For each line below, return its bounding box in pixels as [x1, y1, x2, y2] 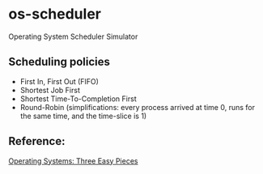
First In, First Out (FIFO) [19, 76, 100, 86]
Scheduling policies [8, 55, 111, 69]
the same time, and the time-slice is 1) [19, 111, 147, 121]
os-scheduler [8, 5, 101, 23]
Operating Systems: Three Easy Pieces [8, 155, 138, 166]
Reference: [8, 134, 66, 148]
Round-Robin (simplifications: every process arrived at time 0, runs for [19, 102, 255, 112]
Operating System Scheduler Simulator [8, 32, 138, 41]
